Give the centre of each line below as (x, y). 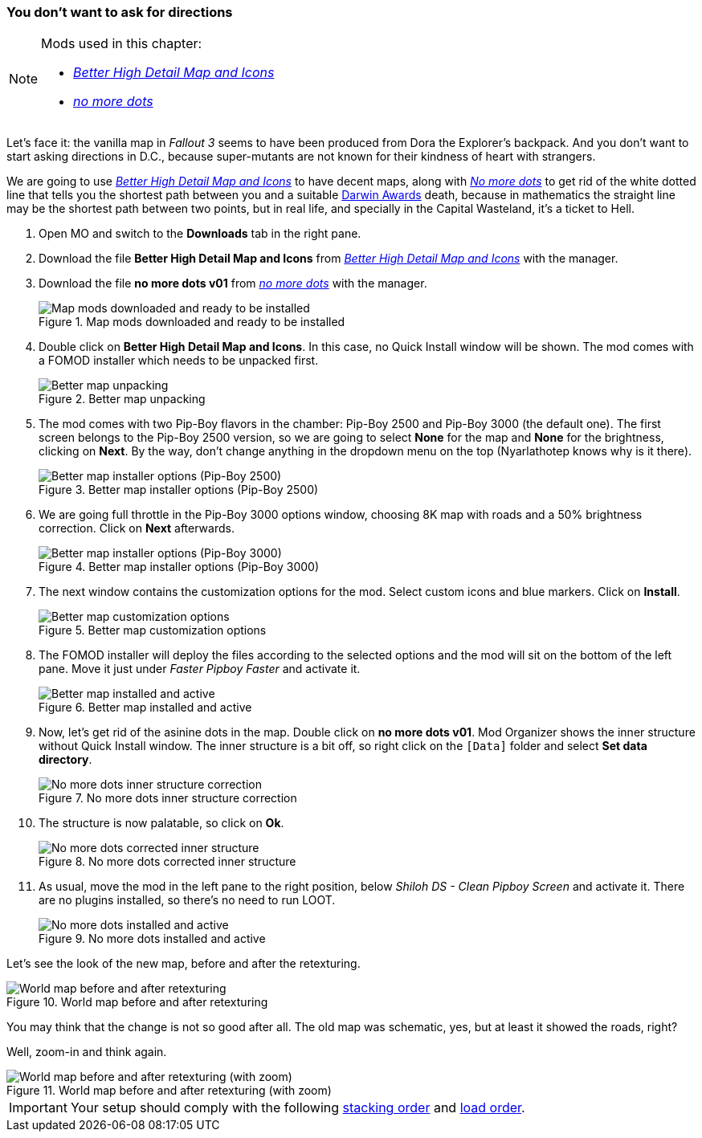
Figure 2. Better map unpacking (122, 399)
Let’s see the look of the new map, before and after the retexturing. (184, 964)
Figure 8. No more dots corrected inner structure (167, 862)
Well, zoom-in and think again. (87, 1052)
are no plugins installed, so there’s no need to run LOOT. (187, 900)
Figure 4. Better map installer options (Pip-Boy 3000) (179, 567)
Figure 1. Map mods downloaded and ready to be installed (192, 322)
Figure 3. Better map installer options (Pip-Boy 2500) (179, 490)
